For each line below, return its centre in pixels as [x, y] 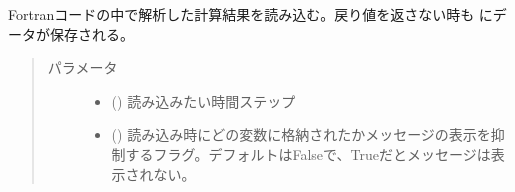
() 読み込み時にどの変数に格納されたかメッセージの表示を [301, 134]
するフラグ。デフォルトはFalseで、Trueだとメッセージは [308, 153]
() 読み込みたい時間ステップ [203, 100]
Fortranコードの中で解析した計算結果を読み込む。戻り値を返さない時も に [250, 14]
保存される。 [91, 33]
